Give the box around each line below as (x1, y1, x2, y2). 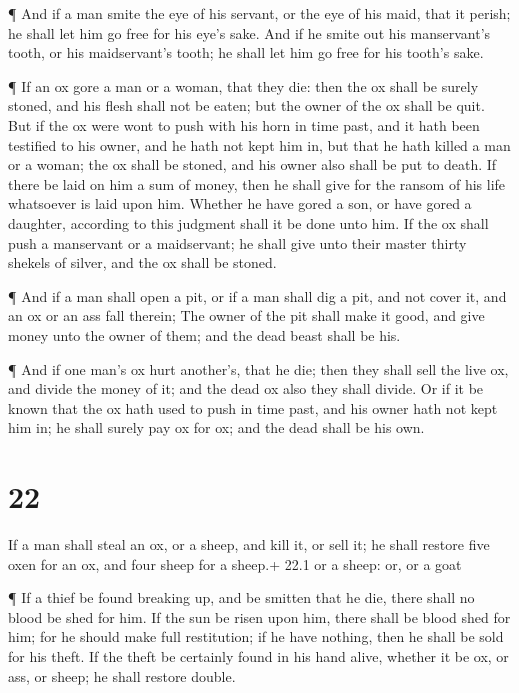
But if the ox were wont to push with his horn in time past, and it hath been (8, 114, 480, 135)
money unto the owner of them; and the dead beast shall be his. (8, 324, 401, 345)
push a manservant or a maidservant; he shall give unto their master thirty (8, 232, 467, 253)
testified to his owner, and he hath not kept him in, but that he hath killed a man (8, 134, 511, 155)
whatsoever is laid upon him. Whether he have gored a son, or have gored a (8, 193, 472, 214)
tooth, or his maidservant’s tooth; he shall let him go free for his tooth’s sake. (8, 42, 484, 63)
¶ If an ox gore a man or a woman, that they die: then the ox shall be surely (8, 75, 479, 96)
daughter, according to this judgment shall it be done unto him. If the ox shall (8, 212, 489, 233)
